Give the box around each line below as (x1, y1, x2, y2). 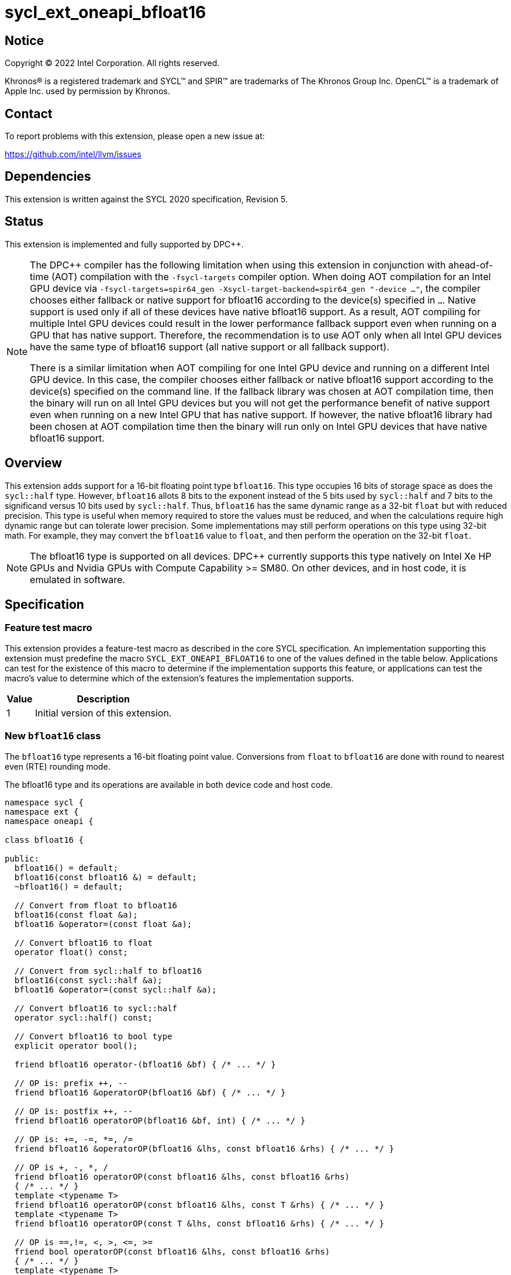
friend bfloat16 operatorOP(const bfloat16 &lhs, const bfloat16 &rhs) (14, 1171, 350, 1181)
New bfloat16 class (5, 730, 101, 742)
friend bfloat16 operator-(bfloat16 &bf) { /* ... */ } (14, 1059, 276, 1069)
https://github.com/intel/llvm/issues (5, 149, 141, 160)
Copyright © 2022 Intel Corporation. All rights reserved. (5, 58, 220, 68)
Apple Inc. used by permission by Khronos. (5, 86, 170, 97)
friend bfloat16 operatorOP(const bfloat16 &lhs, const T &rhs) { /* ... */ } (14, 1200, 385, 1209)
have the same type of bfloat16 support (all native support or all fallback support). (30, 340, 389, 353)
